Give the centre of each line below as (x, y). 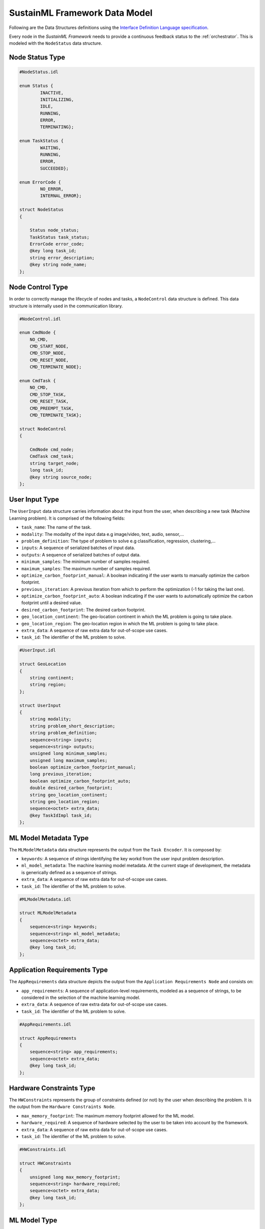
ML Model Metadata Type (49, 838)
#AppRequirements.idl (45, 1024)
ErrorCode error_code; (57, 244)
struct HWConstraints (45, 1163)
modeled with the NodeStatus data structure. (56, 43)
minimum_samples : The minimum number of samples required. (86, 562)
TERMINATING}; (57, 127)
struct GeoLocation (43, 664)
